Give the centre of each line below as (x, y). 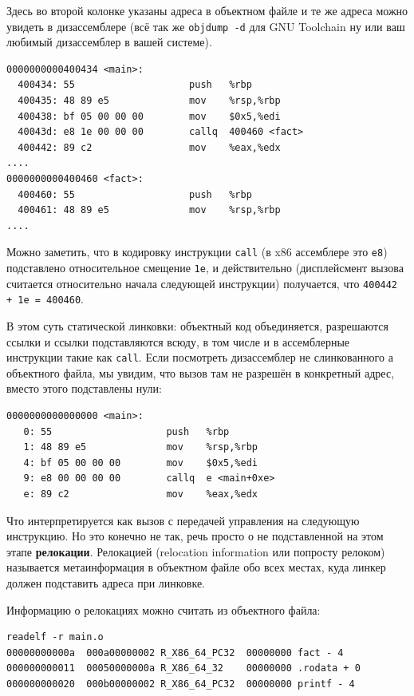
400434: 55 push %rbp (135, 85)
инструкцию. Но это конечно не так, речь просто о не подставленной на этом (195, 536)
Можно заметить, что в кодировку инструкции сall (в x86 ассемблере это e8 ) (197, 252)
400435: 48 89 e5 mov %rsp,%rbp (149, 101)
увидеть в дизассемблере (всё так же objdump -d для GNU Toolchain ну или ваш (206, 26)
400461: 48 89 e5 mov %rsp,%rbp (149, 210)
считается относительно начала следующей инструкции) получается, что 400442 (202, 283)
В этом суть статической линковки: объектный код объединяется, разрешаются (197, 326)
